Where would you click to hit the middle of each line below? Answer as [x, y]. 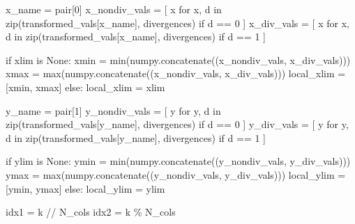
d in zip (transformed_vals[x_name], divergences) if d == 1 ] [136, 37]
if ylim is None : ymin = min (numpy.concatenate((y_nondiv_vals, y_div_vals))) [178, 161]
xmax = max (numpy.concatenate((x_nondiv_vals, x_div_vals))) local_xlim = [176, 73]
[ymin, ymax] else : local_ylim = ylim [85, 188]
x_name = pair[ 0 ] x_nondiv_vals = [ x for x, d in [114, 9]
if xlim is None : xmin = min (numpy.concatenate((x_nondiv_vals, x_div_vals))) [178, 59]
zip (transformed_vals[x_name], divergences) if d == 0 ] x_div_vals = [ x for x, [177, 23]
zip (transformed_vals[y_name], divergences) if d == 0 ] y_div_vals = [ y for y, [177, 124]
